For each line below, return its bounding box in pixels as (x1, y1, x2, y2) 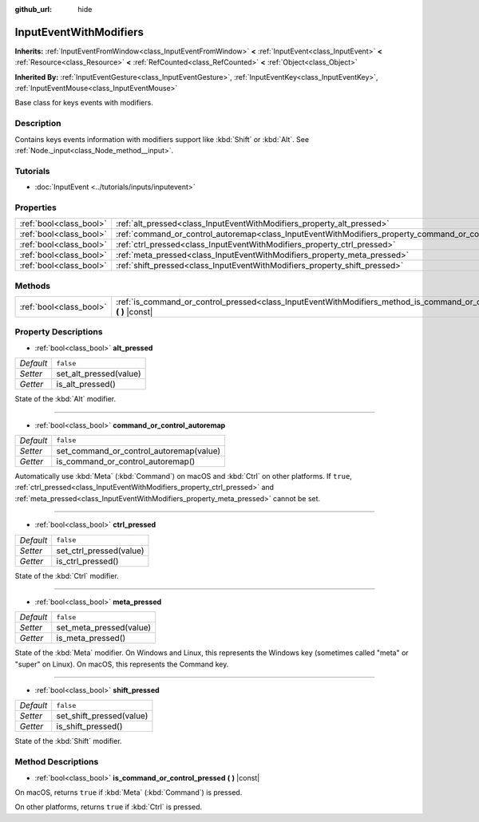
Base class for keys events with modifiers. (14, 98, 153, 108)
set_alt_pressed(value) (56, 368, 141, 379)
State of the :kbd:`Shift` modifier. (14, 737, 123, 746)
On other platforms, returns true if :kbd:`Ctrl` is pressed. (14, 802, 203, 812)
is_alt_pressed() (56, 379, 116, 390)
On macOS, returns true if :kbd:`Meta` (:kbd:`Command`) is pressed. (14, 788, 243, 797)
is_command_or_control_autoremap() (56, 456, 196, 467)
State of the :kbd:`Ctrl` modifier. (14, 571, 119, 580)
